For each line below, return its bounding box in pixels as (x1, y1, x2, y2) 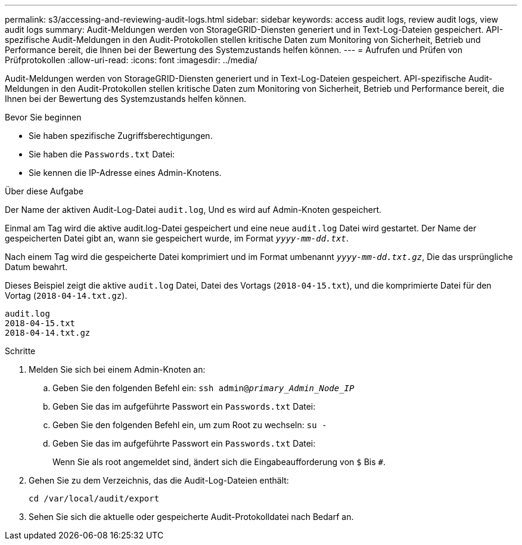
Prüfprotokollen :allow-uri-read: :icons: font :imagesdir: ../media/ (5, 55, 258, 65)
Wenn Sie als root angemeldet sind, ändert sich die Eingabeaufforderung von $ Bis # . (52, 457, 386, 467)
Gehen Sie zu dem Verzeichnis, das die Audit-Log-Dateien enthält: (29, 475, 289, 485)
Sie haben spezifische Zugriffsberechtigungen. (29, 131, 213, 141)
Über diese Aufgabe (5, 186, 83, 196)
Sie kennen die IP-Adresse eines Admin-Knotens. (29, 168, 222, 178)
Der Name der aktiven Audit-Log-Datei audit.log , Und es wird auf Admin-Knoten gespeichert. (5, 205, 382, 215)
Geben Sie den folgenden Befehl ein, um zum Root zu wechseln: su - (52, 420, 327, 430)
